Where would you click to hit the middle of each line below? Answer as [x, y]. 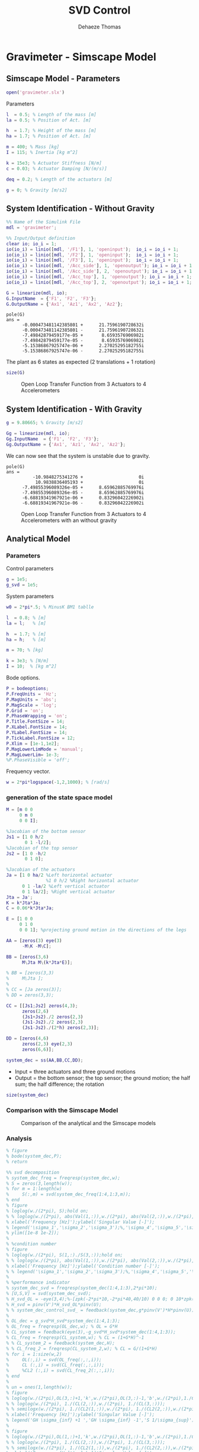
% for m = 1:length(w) [34, 1189]
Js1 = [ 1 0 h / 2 [25, 837]
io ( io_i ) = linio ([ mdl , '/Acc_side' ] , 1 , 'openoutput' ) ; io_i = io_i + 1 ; [100, 266]
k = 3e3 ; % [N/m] [28, 661]
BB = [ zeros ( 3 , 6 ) [28, 957]
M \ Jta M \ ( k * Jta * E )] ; [47, 962]
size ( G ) [16, 373]
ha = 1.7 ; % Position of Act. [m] [49, 136]
